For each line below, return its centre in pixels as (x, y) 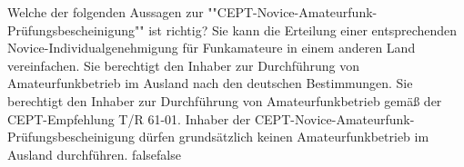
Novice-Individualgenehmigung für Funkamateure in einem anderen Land (212, 48)
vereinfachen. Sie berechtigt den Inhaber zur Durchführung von (184, 65)
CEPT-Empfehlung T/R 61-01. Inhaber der (129, 118)
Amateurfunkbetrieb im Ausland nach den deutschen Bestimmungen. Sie (210, 83)
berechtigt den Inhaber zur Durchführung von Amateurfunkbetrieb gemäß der (225, 100)
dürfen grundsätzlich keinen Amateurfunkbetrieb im (284, 137)
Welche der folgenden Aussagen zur (106, 12)
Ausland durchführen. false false (94, 154)
